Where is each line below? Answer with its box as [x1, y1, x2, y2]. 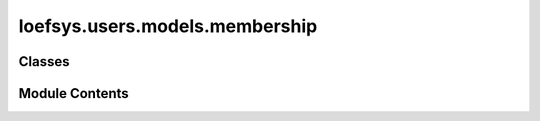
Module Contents [18, 85, 129, 102]
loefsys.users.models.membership [18, 15, 318, 37]
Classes [18, 53, 70, 70]
